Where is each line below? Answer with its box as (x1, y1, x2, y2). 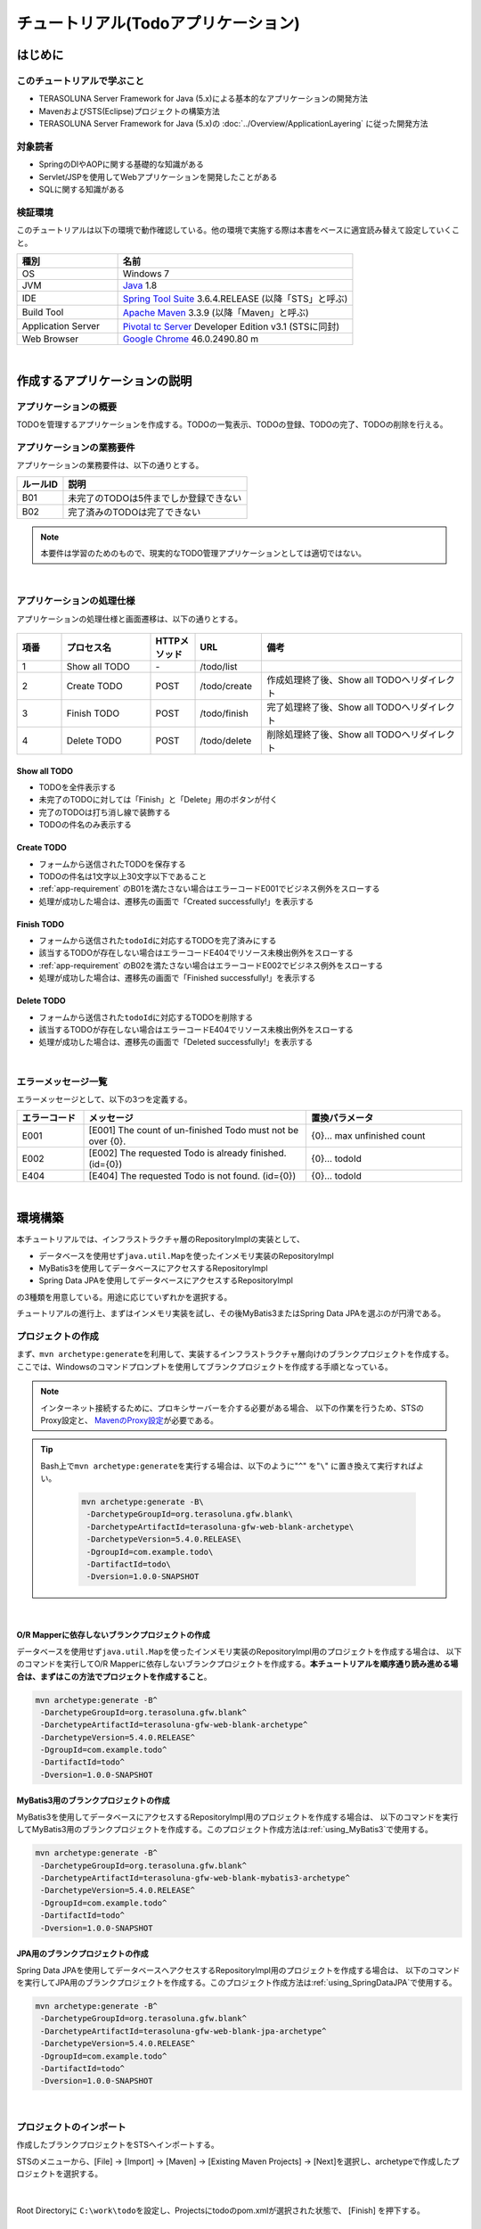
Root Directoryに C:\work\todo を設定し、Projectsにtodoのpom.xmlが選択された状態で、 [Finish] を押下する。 (16, 2205, 425, 2216)
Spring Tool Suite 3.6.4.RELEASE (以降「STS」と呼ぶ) (122, 292, 348, 305)
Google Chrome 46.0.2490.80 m (122, 333, 259, 345)
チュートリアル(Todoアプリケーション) (16, 13, 300, 33)
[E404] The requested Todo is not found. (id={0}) (88, 1170, 297, 1182)
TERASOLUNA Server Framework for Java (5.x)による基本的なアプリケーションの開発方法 (38, 94, 369, 104)
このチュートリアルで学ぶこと (16, 74, 144, 86)
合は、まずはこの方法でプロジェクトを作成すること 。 (16, 1671, 212, 1682)
